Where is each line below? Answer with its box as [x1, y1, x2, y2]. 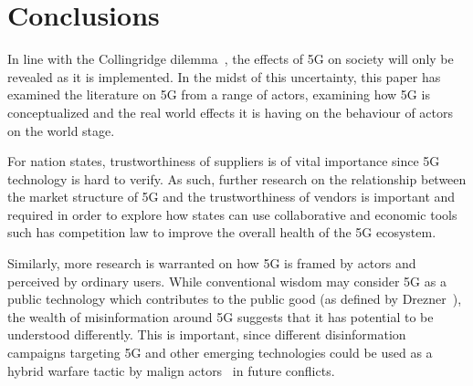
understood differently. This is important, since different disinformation [7, 325, 406, 344]
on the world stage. [7, 120, 115, 140]
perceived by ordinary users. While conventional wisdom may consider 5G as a [7, 271, 447, 290]
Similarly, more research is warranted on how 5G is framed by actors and [7, 254, 416, 273]
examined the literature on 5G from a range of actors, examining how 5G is [7, 85, 430, 104]
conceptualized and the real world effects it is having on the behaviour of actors [7, 102, 454, 121]
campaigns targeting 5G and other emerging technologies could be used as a [7, 343, 433, 362]
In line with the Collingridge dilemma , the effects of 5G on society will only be [7, 49, 454, 68]
